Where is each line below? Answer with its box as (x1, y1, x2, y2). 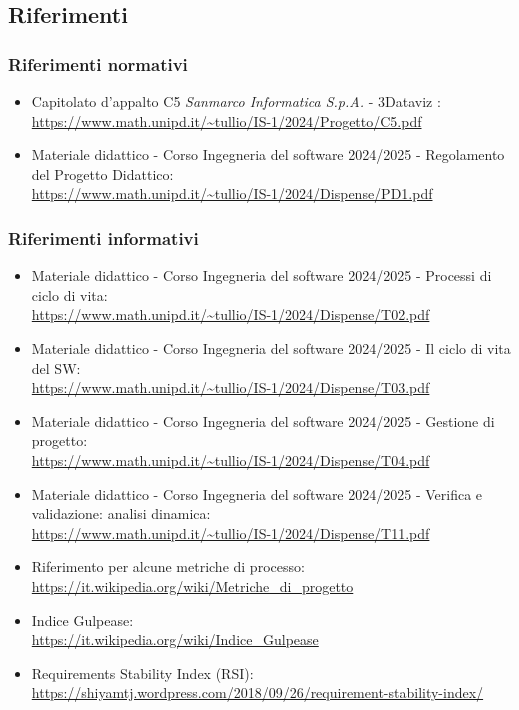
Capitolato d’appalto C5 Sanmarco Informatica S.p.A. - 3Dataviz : (31, 91, 441, 111)
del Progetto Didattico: (31, 163, 174, 184)
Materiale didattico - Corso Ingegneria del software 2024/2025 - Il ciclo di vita (31, 337, 511, 358)
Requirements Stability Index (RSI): (31, 662, 254, 683)
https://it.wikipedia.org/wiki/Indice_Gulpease (31, 629, 319, 650)
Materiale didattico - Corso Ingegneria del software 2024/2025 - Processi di (31, 265, 492, 286)
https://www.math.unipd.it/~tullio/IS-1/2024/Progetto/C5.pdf (31, 110, 422, 131)
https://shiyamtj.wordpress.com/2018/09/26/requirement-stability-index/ (31, 682, 484, 703)
